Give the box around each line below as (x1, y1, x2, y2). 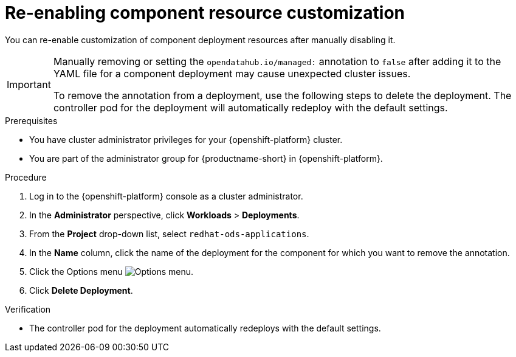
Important (7, 78, 51, 91)
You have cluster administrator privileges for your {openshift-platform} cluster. (29, 134, 343, 145)
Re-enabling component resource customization (5, 2, 405, 23)
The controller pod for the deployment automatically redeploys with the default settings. (29, 322, 381, 333)
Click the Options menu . (29, 266, 194, 277)
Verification (5, 303, 51, 314)
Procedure (5, 172, 47, 182)
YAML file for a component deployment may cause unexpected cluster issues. (53, 67, 411, 80)
